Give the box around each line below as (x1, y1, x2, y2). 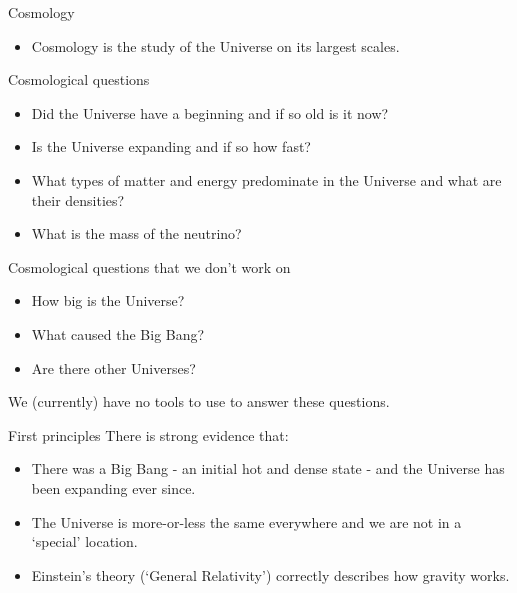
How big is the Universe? (31, 290, 185, 311)
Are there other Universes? (31, 357, 196, 378)
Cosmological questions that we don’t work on (8, 256, 291, 277)
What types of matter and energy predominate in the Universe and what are (31, 169, 502, 190)
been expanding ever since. (31, 477, 196, 498)
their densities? (31, 189, 125, 210)
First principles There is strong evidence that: (8, 424, 289, 445)
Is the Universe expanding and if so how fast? (31, 136, 311, 157)
